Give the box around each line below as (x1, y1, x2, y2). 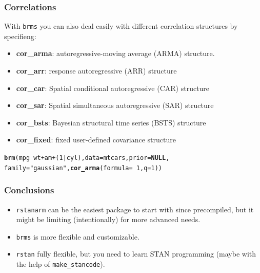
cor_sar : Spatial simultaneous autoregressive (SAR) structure (16, 100, 214, 111)
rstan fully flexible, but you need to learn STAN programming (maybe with (16, 248, 256, 259)
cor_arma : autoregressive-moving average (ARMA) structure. (16, 48, 215, 59)
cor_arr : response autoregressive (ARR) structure (16, 65, 177, 76)
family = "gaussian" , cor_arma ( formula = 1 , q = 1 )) (4, 164, 162, 172)
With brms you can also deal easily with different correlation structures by (4, 21, 238, 31)
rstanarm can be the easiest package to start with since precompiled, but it (16, 204, 254, 214)
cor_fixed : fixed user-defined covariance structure (16, 134, 176, 145)
